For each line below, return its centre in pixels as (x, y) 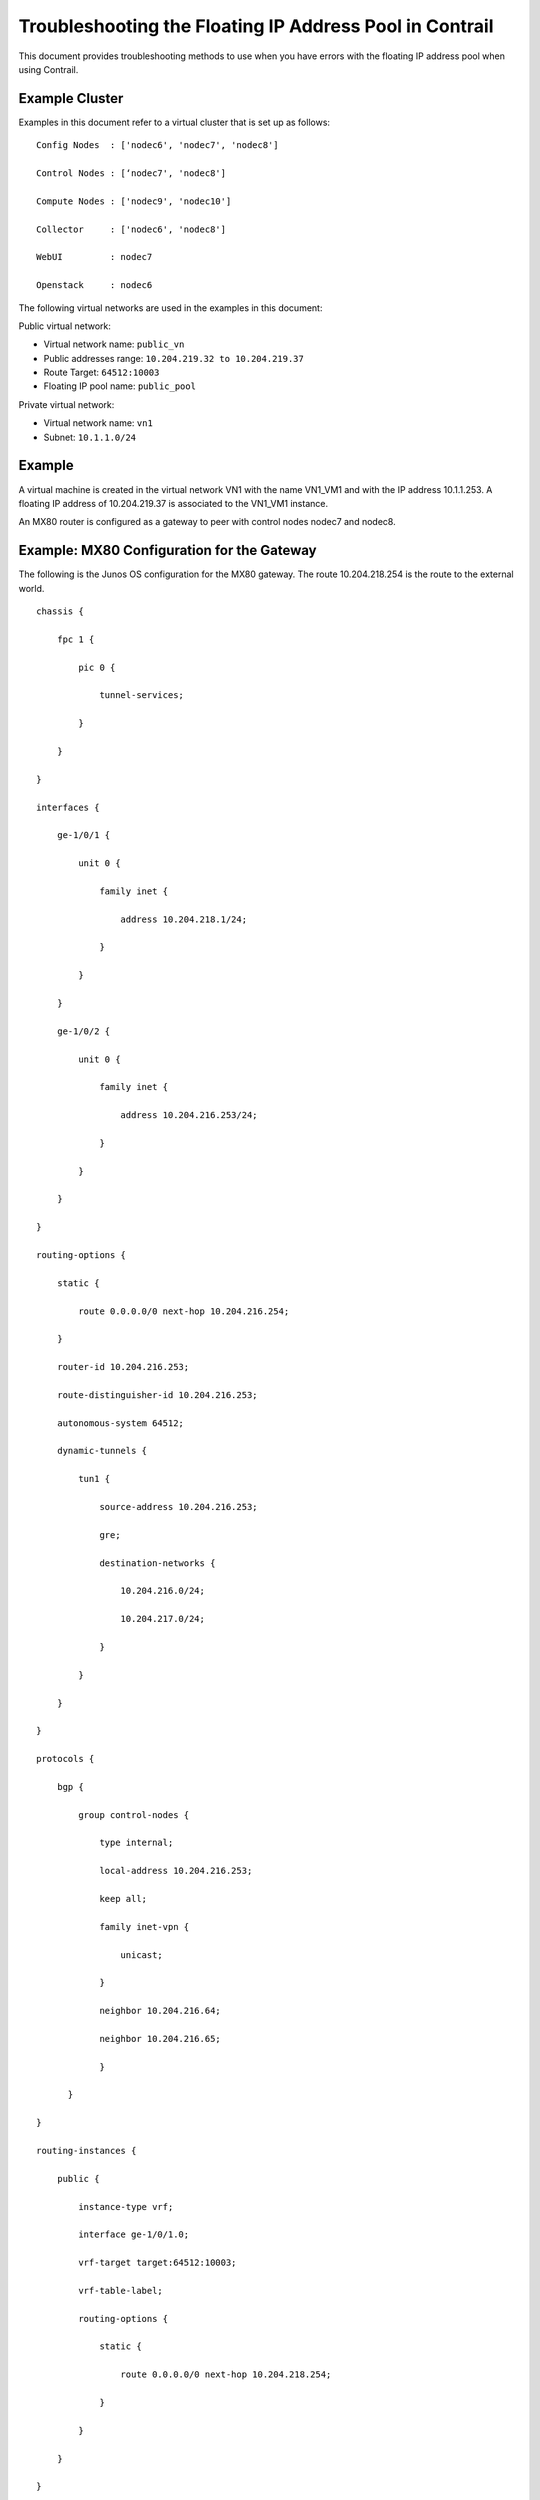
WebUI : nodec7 (94, 257)
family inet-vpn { (144, 1926)
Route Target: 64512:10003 (101, 372)
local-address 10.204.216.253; (176, 1871)
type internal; (136, 1843)
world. (31, 588)
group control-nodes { (134, 1814)
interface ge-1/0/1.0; (134, 2234)
